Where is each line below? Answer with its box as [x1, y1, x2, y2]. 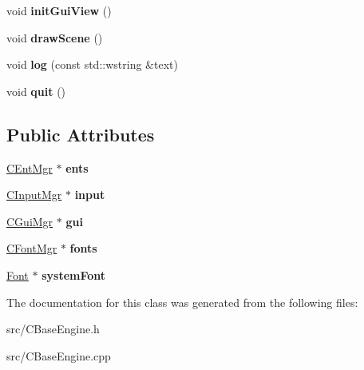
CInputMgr [6, 186, 62, 203]
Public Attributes [6, 121, 155, 146]
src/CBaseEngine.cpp [6, 347, 111, 364]
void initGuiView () [6, 2, 112, 18]
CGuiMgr [6, 213, 53, 229]
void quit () [6, 82, 66, 99]
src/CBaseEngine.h [6, 320, 100, 337]
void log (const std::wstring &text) [6, 56, 178, 73]
